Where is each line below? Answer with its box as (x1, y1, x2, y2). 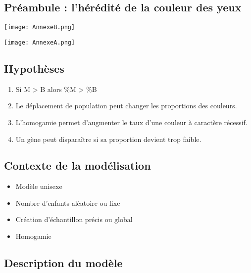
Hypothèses (4, 60, 64, 76)
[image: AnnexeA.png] (4, 39, 75, 46)
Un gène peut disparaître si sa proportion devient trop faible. (15, 134, 201, 144)
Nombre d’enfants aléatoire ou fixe (15, 197, 120, 208)
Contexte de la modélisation (4, 158, 151, 173)
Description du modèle (4, 255, 123, 271)
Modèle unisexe (15, 181, 62, 191)
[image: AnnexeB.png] (4, 24, 75, 31)
